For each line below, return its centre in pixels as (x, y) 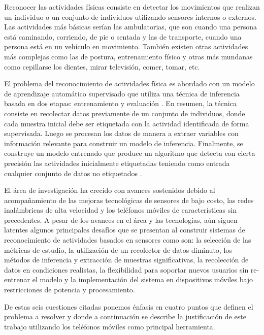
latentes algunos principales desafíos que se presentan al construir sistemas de (125, 230)
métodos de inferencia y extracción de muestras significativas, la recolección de (126, 260)
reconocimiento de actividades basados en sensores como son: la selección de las (128, 240)
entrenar (17, 279)
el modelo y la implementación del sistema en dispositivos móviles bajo (143, 279)
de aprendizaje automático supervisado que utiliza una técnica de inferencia (122, 93)
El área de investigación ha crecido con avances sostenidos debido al (110, 190)
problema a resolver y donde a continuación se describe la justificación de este (125, 316)
